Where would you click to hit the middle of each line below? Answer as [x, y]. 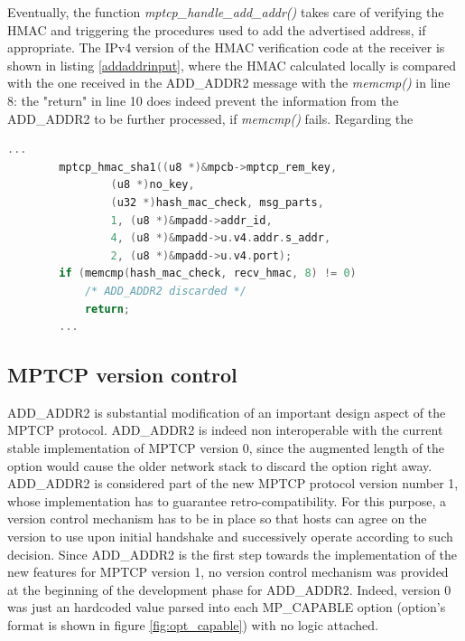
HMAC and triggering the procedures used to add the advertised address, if [217, 29]
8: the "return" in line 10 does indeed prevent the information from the [203, 100]
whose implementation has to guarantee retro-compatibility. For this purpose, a [227, 500]
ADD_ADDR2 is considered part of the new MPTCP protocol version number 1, [233, 483]
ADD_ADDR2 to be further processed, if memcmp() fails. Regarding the [210, 118]
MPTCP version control [122, 375]
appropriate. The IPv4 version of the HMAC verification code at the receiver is [226, 47]
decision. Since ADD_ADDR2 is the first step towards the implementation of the [232, 554]
